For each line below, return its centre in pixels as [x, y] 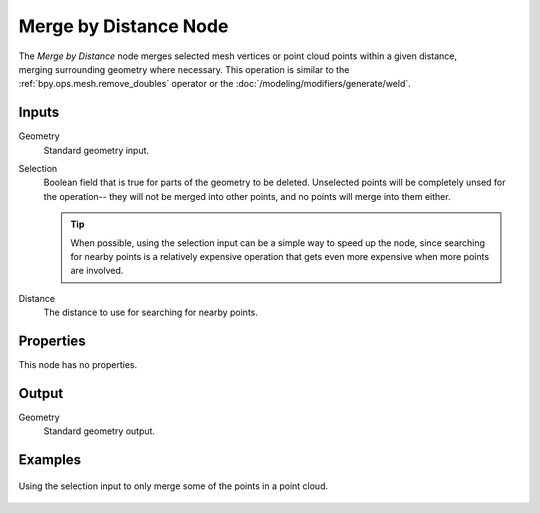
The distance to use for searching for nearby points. [151, 312]
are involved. [97, 271]
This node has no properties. [78, 365]
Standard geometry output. [99, 431]
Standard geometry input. [96, 150]
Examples [50, 460]
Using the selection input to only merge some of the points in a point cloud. [173, 486]
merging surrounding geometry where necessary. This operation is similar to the [184, 69]
